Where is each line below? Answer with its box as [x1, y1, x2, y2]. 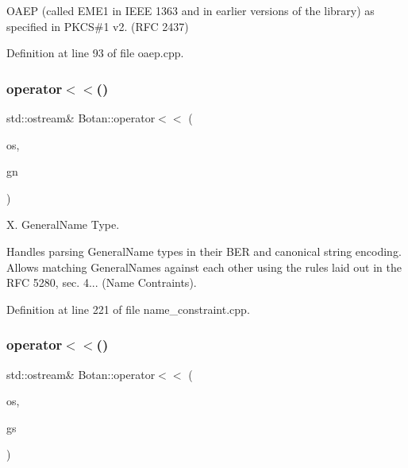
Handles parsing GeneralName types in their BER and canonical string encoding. [6, 242, 402, 259]
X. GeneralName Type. [6, 216, 120, 233]
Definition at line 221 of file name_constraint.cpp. [6, 300, 250, 317]
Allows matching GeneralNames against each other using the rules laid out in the [6, 258, 402, 275]
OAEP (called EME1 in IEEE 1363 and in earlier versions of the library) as [6, 2, 375, 18]
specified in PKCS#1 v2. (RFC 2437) [6, 17, 189, 34]
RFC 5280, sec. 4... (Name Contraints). [6, 274, 197, 291]
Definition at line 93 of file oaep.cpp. [6, 44, 184, 61]
